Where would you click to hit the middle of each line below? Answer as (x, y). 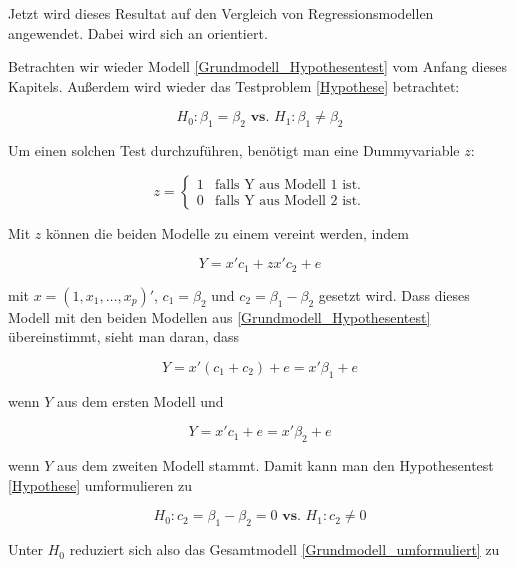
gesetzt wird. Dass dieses (394, 294)
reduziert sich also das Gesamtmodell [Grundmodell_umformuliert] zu (284, 549)
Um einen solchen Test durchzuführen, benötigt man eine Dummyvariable (234, 150)
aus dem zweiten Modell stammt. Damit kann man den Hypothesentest (275, 465)
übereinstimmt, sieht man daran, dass (123, 336)
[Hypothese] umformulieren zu (100, 484)
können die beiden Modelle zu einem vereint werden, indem (227, 232)
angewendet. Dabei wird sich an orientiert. (138, 32)
